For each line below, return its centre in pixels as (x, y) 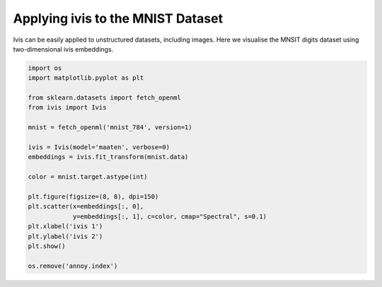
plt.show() (47, 246)
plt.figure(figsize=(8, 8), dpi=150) (93, 197)
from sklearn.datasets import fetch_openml (105, 98)
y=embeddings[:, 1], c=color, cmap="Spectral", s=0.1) (170, 216)
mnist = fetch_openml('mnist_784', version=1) (110, 128)
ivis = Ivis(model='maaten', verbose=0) (99, 147)
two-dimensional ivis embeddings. (63, 49)
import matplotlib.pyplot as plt (86, 78)
